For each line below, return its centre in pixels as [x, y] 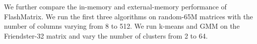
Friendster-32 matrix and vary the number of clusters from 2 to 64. [106, 35]
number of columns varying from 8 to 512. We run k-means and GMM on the [122, 26]
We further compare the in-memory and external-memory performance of [115, 6]
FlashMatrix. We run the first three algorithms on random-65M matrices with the [128, 16]
